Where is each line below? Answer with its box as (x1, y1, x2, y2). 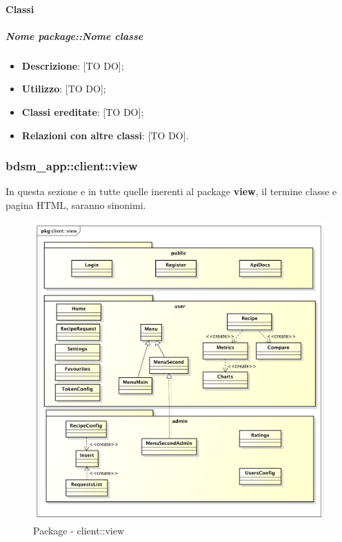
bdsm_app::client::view (6, 157, 138, 174)
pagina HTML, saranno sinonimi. (6, 197, 146, 212)
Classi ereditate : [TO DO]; (21, 104, 144, 119)
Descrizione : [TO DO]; (21, 58, 124, 72)
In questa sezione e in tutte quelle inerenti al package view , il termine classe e (6, 184, 337, 199)
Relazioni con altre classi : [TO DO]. (21, 128, 189, 142)
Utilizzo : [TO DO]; (21, 81, 106, 96)
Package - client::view (33, 523, 125, 537)
